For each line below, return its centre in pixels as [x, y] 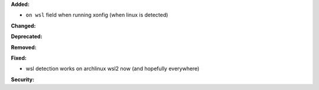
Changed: [23, 26]
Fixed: [19, 58]
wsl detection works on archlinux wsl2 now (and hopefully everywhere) [113, 69]
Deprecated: [27, 37]
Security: [23, 79]
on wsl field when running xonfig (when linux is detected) [97, 15]
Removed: [24, 47]
